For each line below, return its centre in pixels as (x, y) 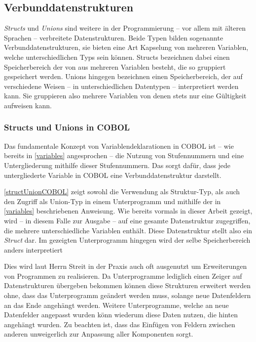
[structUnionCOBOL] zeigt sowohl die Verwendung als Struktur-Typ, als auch (122, 192)
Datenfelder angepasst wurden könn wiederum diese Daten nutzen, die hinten (121, 315)
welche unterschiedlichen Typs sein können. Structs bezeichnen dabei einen (117, 57)
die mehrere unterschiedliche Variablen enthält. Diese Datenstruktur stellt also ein (128, 230)
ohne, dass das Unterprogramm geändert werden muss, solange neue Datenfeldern (128, 295)
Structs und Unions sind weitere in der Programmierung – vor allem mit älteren (125, 28)
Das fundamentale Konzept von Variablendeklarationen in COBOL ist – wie (119, 146)
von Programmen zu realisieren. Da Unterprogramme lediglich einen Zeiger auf (123, 276)
